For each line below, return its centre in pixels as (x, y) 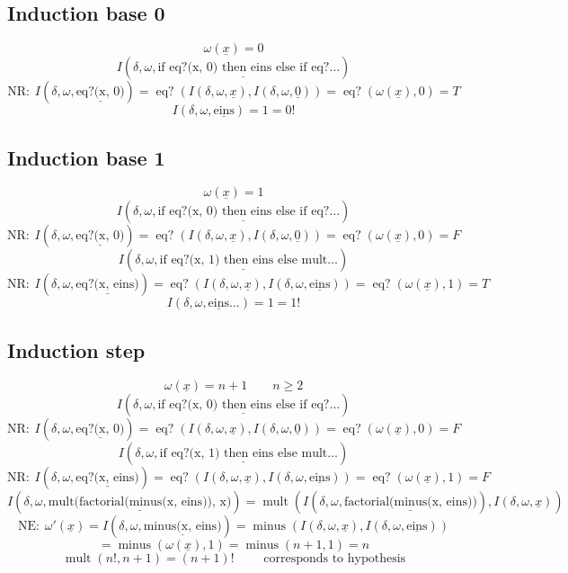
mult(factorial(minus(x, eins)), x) (140, 501)
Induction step (76, 349)
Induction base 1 (86, 157)
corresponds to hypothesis (335, 558)
